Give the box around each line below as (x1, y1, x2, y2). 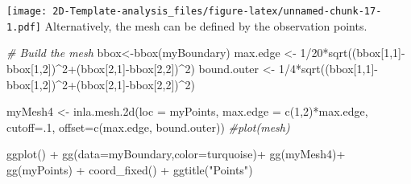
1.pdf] (6, 21, 41, 33)
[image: (6, 6, 48, 17)
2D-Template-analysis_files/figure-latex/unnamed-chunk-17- (52, 6, 382, 17)
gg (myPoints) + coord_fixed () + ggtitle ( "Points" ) (6, 161, 253, 178)
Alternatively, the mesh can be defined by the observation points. (44, 17, 367, 34)
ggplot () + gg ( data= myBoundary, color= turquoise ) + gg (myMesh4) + (6, 145, 346, 162)
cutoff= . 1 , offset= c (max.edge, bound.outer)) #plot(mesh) (6, 118, 290, 135)
